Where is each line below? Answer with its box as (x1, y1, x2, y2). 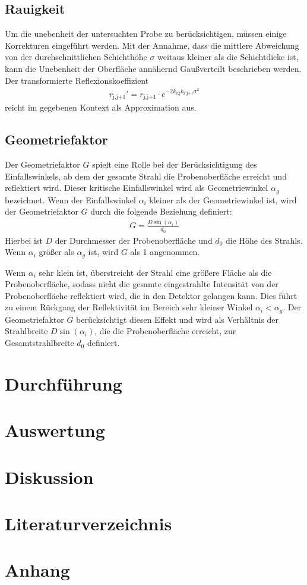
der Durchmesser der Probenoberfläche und (55, 234, 213, 246)
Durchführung (5, 371, 122, 395)
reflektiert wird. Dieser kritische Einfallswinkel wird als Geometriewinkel (5, 181, 268, 194)
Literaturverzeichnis (5, 511, 172, 535)
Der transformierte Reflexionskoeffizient (5, 74, 149, 86)
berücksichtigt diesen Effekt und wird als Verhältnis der (76, 313, 279, 325)
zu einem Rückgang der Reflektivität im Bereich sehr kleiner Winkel (5, 301, 253, 313)
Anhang (5, 558, 70, 582)
